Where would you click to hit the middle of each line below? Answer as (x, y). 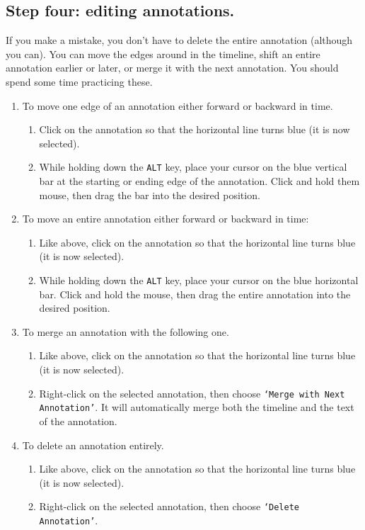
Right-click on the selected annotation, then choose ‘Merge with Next (192, 393)
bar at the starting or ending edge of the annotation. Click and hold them (199, 181)
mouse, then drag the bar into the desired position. (150, 194)
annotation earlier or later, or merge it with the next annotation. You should (172, 68)
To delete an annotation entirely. (93, 445)
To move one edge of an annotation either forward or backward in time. (178, 105)
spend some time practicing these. (79, 81)
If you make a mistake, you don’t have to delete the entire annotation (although (179, 40)
